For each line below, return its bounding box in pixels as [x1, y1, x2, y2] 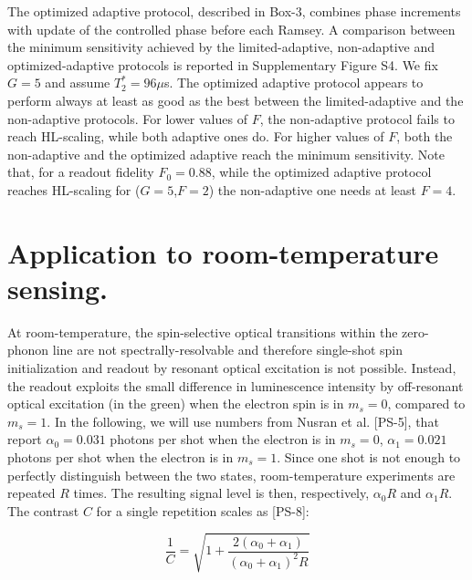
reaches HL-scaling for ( [7, 180, 141, 199]
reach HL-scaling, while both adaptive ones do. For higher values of [7, 127, 384, 146]
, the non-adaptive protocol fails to [259, 109, 455, 128]
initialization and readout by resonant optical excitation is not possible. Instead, [7, 358, 456, 378]
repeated [7, 483, 56, 502]
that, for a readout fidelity [7, 162, 154, 181]
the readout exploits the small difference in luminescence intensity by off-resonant [7, 376, 464, 395]
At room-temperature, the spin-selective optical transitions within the [7, 322, 398, 341]
